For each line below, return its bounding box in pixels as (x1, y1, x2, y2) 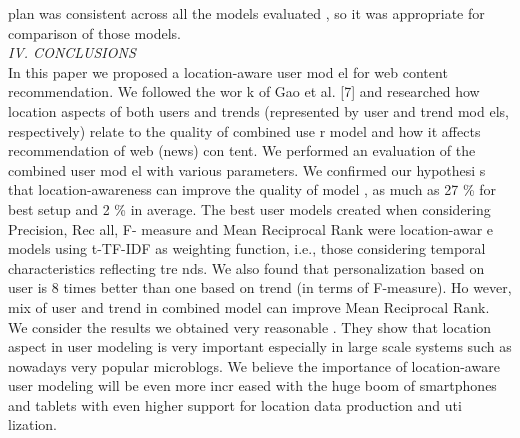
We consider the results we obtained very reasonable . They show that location (8, 316, 492, 337)
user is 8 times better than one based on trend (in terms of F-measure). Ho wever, (8, 277, 512, 298)
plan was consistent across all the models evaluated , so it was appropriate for (8, 3, 485, 23)
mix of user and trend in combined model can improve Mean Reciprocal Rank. (8, 296, 490, 317)
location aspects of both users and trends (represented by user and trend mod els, (8, 100, 509, 121)
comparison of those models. (8, 22, 181, 43)
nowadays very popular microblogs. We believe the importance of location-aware (8, 355, 500, 376)
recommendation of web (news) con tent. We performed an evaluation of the (8, 140, 476, 161)
